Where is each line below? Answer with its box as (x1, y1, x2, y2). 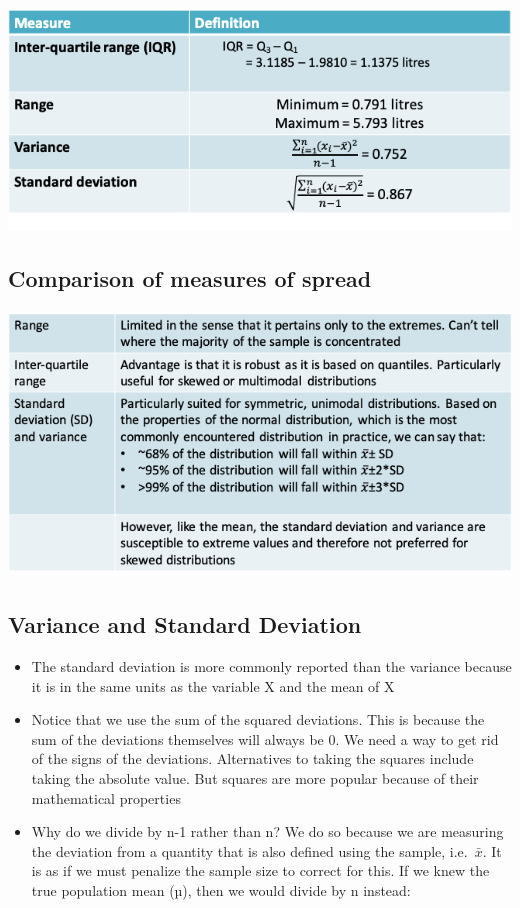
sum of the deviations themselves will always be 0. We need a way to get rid (31, 728, 499, 749)
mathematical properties (31, 787, 181, 808)
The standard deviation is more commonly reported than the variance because (31, 655, 512, 676)
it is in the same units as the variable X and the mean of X (31, 675, 395, 696)
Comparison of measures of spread (8, 263, 372, 294)
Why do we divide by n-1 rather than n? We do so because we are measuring (31, 821, 504, 842)
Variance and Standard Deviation (8, 609, 362, 640)
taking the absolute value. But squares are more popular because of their (31, 767, 479, 788)
